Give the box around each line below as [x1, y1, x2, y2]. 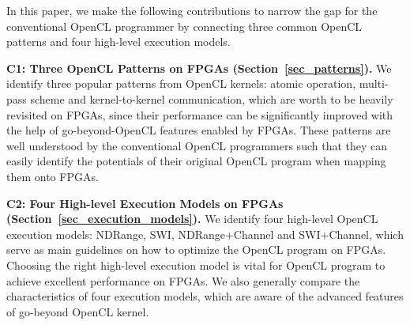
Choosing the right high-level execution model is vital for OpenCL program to [6, 256, 386, 273]
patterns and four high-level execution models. [6, 33, 231, 50]
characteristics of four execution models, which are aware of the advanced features [6, 288, 404, 304]
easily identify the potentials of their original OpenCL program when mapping [6, 153, 386, 169]
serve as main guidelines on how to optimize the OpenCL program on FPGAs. [6, 241, 386, 258]
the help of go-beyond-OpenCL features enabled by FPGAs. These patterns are [6, 122, 391, 138]
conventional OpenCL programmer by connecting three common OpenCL [6, 17, 363, 34]
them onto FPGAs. [6, 168, 99, 184]
